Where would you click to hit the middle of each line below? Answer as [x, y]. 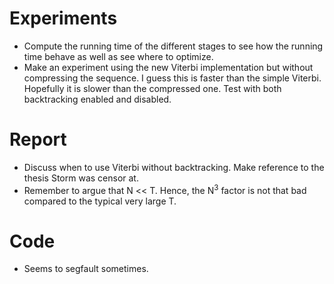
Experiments [63, 18]
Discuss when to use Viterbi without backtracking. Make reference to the [174, 167]
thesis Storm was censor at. [81, 178]
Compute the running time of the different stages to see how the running [173, 46]
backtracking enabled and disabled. [97, 99]
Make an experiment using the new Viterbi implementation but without [168, 67]
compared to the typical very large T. [100, 201]
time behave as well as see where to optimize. [118, 56]
